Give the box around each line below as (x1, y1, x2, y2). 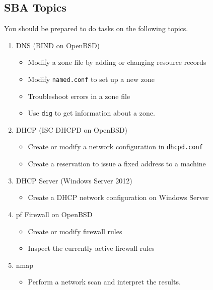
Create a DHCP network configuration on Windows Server (28, 192, 209, 203)
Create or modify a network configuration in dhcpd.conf (28, 141, 203, 152)
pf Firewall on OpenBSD (16, 209, 93, 219)
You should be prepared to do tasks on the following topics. (4, 23, 188, 34)
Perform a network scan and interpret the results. (28, 276, 181, 287)
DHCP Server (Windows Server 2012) (16, 175, 132, 185)
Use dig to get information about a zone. (28, 108, 155, 118)
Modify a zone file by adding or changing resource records (28, 57, 206, 67)
